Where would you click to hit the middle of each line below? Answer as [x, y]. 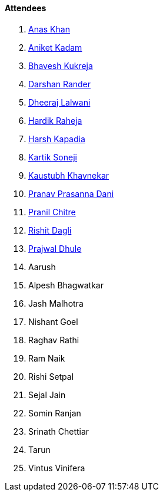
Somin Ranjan [55, 413]
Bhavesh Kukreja [61, 65]
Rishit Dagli [50, 230]
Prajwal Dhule [55, 248]
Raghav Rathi [54, 340]
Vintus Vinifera [57, 468]
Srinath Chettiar [59, 431]
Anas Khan [49, 29]
